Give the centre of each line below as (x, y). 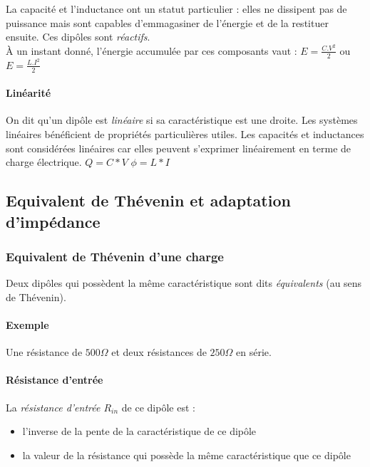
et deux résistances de (159, 352)
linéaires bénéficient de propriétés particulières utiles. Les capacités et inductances (185, 133)
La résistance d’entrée (53, 407)
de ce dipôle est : (158, 407)
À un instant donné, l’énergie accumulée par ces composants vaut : (151, 50)
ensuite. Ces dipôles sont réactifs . (78, 37)
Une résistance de (44, 352)
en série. (254, 352)
